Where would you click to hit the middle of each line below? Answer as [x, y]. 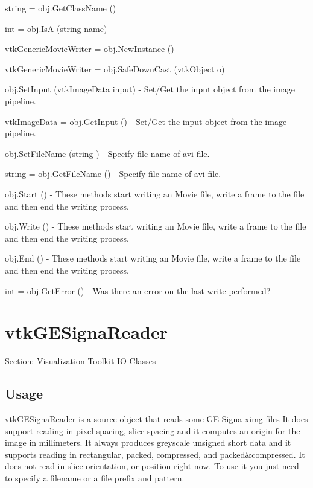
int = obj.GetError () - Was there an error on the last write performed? [138, 290]
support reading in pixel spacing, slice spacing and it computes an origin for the [153, 430]
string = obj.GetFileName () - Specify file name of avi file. [113, 174]
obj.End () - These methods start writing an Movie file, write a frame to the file [153, 258]
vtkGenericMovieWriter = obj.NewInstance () [90, 49]
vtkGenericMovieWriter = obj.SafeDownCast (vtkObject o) [115, 69]
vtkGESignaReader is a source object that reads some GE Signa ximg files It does [156, 419]
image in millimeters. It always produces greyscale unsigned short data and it [148, 442]
